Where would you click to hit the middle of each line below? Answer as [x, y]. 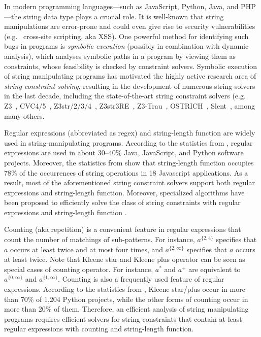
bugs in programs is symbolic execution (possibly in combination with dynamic [126, 46]
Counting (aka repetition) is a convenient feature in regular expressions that [123, 229]
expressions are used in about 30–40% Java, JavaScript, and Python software [124, 153]
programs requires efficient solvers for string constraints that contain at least [123, 318]
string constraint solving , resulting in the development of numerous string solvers [130, 86]
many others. [24, 115]
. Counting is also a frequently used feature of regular [141, 279]
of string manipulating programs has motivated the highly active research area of [130, 76]
